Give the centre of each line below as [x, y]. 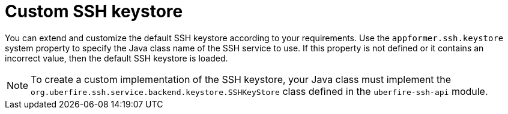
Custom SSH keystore [94, 11]
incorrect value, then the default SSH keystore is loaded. [116, 58]
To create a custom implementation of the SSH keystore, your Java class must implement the [241, 79]
